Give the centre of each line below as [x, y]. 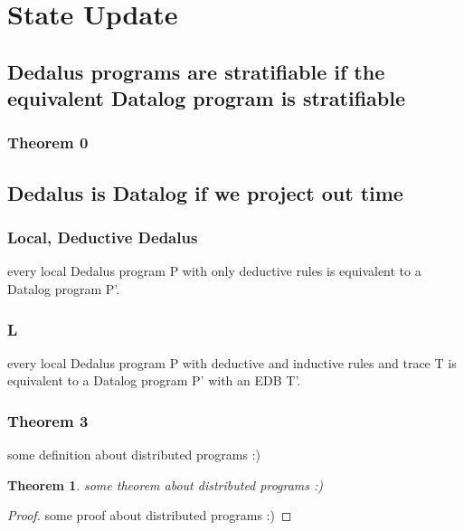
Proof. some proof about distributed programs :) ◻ [150, 515]
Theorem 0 [48, 142]
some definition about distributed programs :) [134, 455]
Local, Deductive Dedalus [103, 237]
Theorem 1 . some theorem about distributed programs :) [166, 484]
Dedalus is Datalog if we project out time [205, 192]
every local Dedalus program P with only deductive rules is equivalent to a [214, 271]
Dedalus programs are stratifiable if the [196, 71]
